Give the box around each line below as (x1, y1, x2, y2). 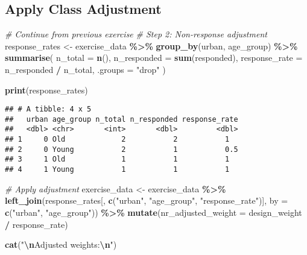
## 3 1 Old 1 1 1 (5, 155, 230, 164)
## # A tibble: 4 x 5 (5, 105, 92, 114)
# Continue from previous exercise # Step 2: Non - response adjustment (5, 28, 267, 40)
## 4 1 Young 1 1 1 (5, 165, 230, 174)
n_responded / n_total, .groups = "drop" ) (5, 63, 166, 75)
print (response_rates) (5, 83, 88, 96)
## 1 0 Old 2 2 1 (5, 135, 230, 144)
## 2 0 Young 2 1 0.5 (5, 145, 238, 154)
